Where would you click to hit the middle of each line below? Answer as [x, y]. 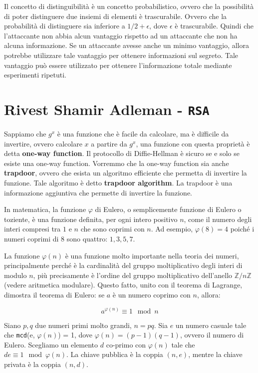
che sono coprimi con [113, 229]
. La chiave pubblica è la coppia [115, 354]
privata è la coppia [32, 364]
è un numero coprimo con [151, 294]
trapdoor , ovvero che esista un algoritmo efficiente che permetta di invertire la [126, 173]
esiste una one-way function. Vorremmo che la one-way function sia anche [117, 163]
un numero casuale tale [211, 325]
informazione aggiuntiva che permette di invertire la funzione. [98, 192]
